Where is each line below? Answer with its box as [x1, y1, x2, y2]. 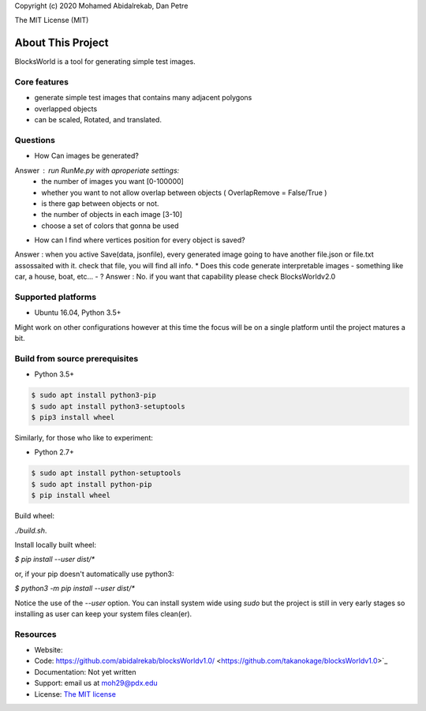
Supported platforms [14, 292, 97, 303]
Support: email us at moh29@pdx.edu [34, 679, 158, 688]
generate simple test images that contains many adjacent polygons [34, 93, 252, 103]
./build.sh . [14, 526, 47, 535]
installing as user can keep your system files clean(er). [14, 608, 192, 619]
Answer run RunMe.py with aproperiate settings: [14, 166, 180, 175]
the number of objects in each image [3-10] [41, 210, 183, 219]
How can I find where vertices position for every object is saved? [34, 235, 245, 245]
